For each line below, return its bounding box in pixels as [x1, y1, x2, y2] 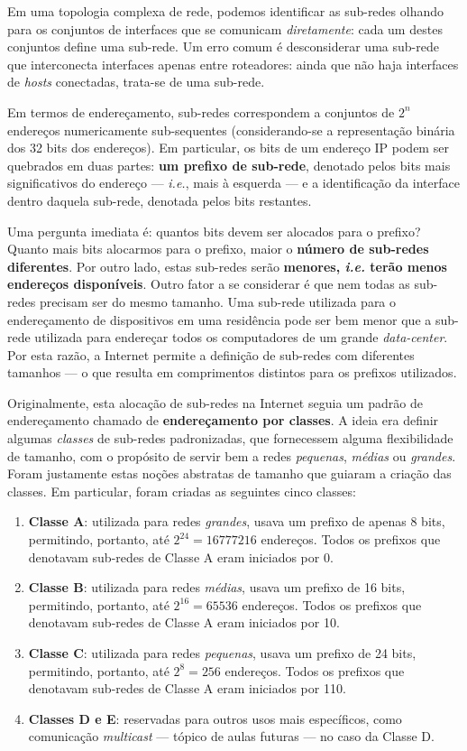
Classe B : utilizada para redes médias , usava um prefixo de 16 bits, [28, 578, 406, 597]
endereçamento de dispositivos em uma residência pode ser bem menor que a [7, 310, 432, 329]
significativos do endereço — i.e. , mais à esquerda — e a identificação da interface [7, 173, 460, 192]
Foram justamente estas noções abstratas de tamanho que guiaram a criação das [7, 464, 452, 483]
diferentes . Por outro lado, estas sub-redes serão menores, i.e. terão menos [7, 256, 447, 275]
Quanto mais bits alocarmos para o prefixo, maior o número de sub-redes [7, 239, 429, 258]
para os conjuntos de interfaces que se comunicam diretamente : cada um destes [7, 19, 443, 38]
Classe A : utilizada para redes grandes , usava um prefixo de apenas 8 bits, [28, 512, 445, 531]
